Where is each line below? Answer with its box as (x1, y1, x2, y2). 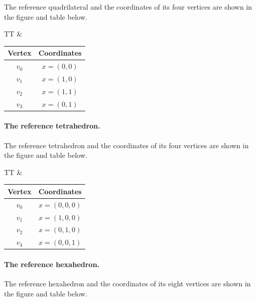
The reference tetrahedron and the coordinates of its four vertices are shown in (4, 140, 249, 150)
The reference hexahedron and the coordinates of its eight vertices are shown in (4, 278, 251, 289)
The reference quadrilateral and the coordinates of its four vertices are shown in (4, 2, 252, 12)
